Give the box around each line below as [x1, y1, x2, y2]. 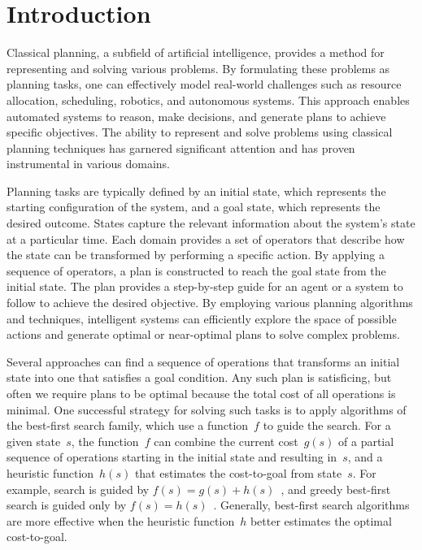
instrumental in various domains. [7, 155, 170, 172]
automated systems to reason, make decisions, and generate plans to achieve [7, 107, 386, 124]
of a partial [338, 432, 394, 449]
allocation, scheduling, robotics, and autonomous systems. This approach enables [7, 91, 410, 108]
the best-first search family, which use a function [7, 417, 249, 434]
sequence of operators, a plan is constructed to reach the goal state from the [7, 262, 386, 279]
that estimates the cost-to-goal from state [134, 464, 342, 481]
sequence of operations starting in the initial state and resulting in [7, 448, 337, 466]
